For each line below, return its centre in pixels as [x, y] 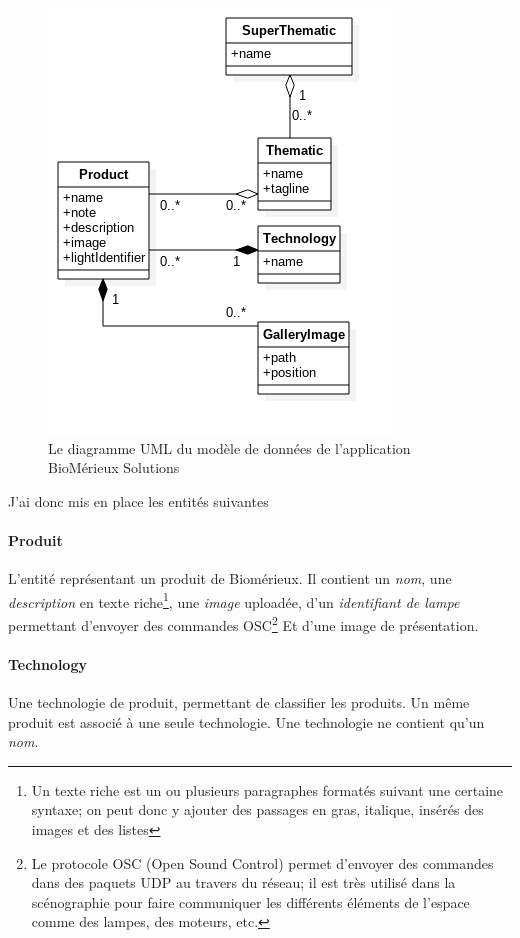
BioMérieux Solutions [114, 467]
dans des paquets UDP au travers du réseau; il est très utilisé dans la [243, 882]
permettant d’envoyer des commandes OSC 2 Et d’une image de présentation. [243, 623]
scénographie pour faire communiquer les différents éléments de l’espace [250, 901]
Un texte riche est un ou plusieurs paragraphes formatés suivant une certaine [267, 789]
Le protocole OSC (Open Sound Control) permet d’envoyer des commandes [262, 862]
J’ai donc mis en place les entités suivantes [138, 500]
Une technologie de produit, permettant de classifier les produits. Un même [239, 702]
